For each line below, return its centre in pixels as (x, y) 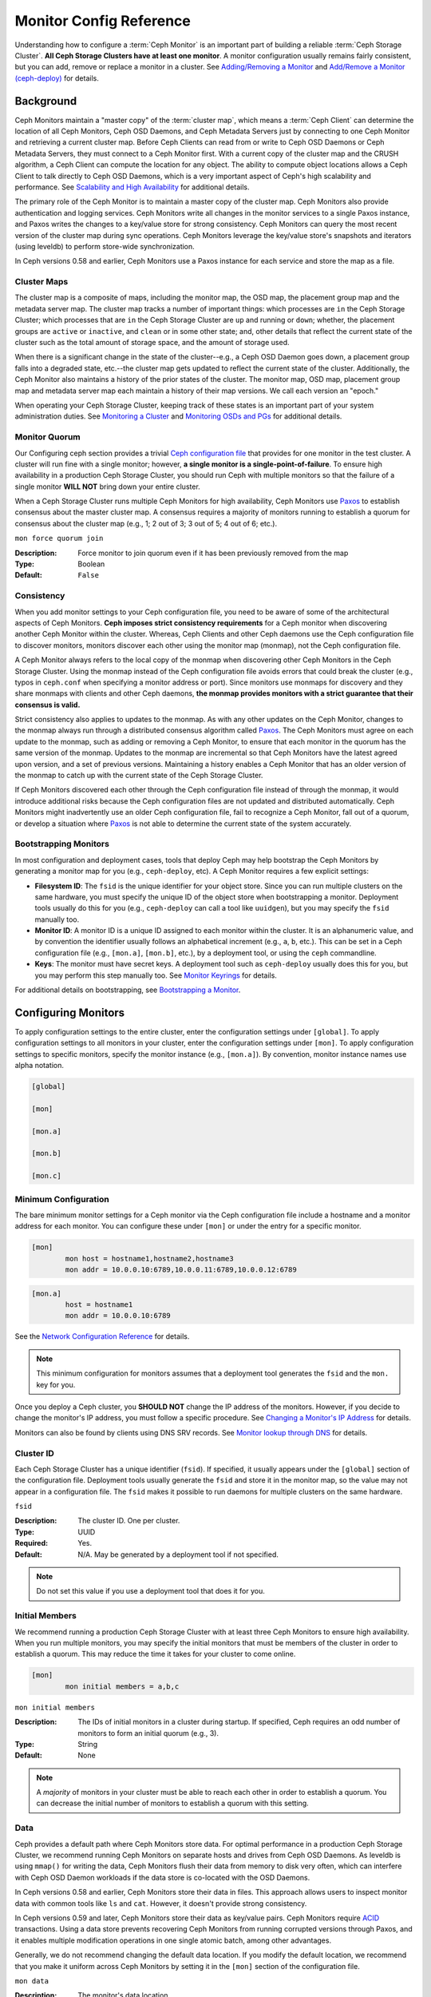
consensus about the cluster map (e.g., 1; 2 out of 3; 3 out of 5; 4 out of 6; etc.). (146, 523)
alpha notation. (39, 1066)
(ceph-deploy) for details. (57, 78)
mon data (32, 1981)
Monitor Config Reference (103, 21)
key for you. (56, 1384)
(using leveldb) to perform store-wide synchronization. (105, 246)
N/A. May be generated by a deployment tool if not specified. (178, 1554)
